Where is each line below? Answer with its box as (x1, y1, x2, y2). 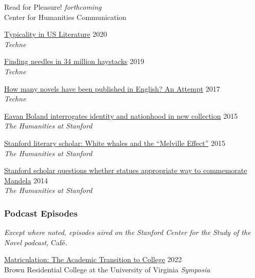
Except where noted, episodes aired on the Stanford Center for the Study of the (4, 227, 251, 238)
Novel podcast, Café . (4, 237, 68, 247)
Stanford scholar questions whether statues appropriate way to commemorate (4, 165, 247, 176)
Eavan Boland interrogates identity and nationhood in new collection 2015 (4, 110, 238, 121)
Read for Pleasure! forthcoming (4, 2, 102, 12)
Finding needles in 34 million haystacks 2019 (4, 56, 145, 67)
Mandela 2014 (4, 175, 48, 185)
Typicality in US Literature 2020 (4, 29, 107, 39)
